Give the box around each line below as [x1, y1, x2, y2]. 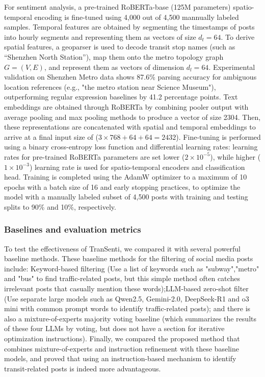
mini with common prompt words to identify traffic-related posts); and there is [4, 303, 251, 314]
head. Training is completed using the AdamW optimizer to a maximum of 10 [4, 171, 247, 182]
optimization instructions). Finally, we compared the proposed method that [4, 333, 240, 344]
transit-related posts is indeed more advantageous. [4, 363, 161, 373]
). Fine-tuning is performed [176, 131, 261, 142]
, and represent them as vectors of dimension [44, 61, 184, 72]
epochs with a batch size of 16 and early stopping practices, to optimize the [4, 181, 241, 192]
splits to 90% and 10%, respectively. [4, 201, 116, 212]
